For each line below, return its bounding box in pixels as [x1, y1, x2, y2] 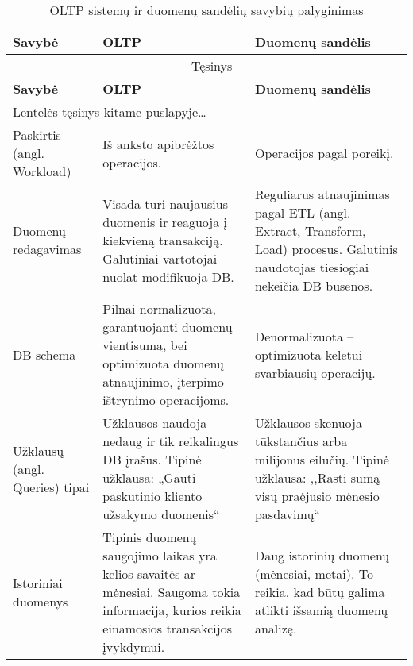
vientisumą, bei [102, 336, 187, 354]
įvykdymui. [102, 637, 165, 656]
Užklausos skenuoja [254, 414, 362, 432]
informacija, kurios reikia [102, 601, 241, 619]
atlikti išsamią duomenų [254, 601, 388, 619]
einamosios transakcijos [102, 619, 232, 637]
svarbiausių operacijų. [254, 363, 376, 382]
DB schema [13, 345, 76, 364]
